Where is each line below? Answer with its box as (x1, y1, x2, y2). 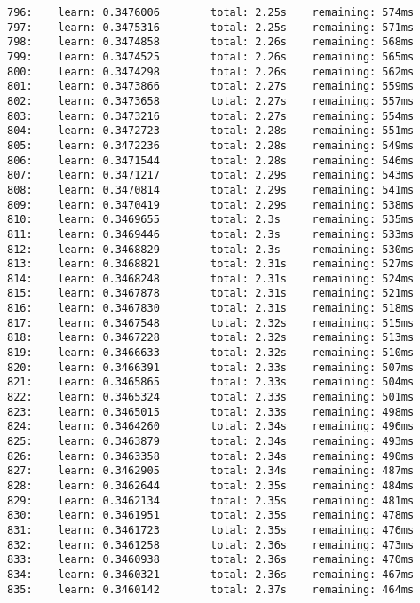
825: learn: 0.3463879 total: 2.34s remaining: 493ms (7, 435, 415, 448)
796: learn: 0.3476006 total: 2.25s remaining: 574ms (7, 6, 415, 19)
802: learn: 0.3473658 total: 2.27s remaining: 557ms (7, 94, 415, 107)
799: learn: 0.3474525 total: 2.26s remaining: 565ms (7, 50, 415, 63)
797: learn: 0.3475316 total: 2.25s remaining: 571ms (7, 20, 415, 34)
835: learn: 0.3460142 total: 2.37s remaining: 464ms (7, 583, 415, 596)
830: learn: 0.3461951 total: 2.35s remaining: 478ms (7, 509, 415, 522)
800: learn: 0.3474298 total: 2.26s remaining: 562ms (7, 65, 415, 78)
